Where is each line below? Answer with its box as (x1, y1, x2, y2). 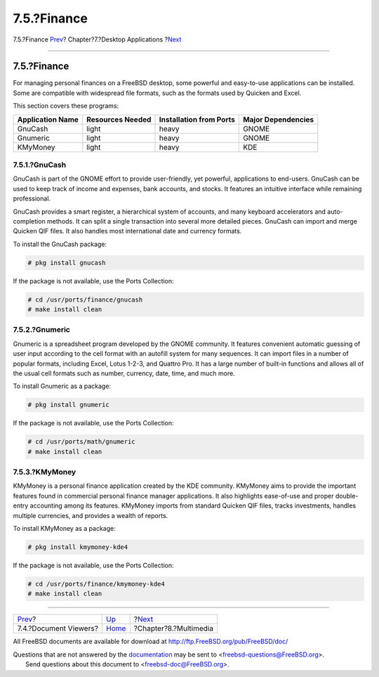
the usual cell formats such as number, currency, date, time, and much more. (13, 369, 235, 378)
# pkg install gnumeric (27, 401, 110, 409)
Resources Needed (86, 115, 152, 124)
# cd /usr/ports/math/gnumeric (27, 438, 136, 446)
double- (335, 491, 359, 500)
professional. (13, 194, 51, 203)
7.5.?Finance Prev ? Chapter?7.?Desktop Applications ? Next (13, 35, 182, 44)
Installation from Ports (159, 115, 235, 124)
